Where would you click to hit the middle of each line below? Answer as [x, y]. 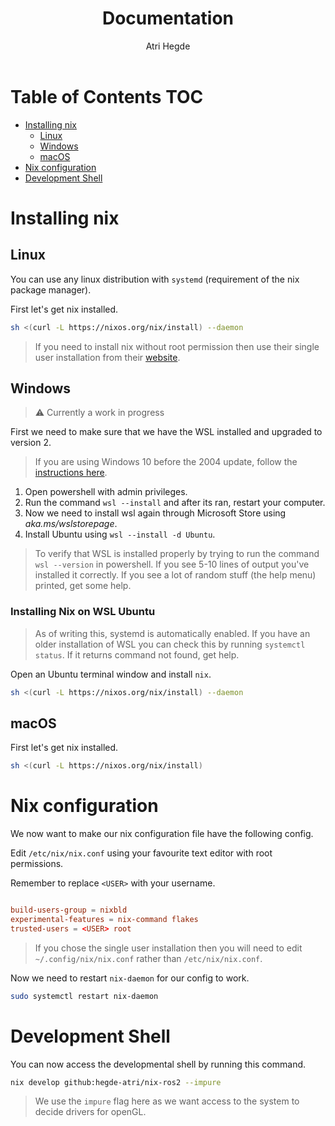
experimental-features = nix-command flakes [104, 920]
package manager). [51, 289]
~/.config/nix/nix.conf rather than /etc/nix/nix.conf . [148, 958]
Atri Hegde [168, 46]
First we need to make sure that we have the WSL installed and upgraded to [166, 432]
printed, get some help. [83, 586]
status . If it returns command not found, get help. [137, 654]
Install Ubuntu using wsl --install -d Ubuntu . [120, 534]
